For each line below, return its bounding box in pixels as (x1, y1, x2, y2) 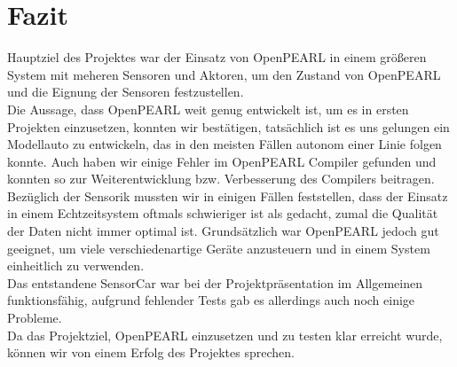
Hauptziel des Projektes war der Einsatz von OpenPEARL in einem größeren (7, 48, 427, 66)
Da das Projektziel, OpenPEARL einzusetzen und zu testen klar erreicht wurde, (7, 325, 443, 344)
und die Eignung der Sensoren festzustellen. (7, 82, 244, 101)
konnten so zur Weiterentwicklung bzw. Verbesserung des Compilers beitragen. (7, 169, 435, 188)
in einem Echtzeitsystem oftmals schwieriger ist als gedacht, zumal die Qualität (7, 204, 438, 223)
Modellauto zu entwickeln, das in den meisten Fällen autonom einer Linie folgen (7, 135, 442, 153)
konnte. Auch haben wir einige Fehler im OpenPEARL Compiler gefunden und (7, 152, 437, 170)
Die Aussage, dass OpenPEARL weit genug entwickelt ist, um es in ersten (7, 99, 409, 118)
